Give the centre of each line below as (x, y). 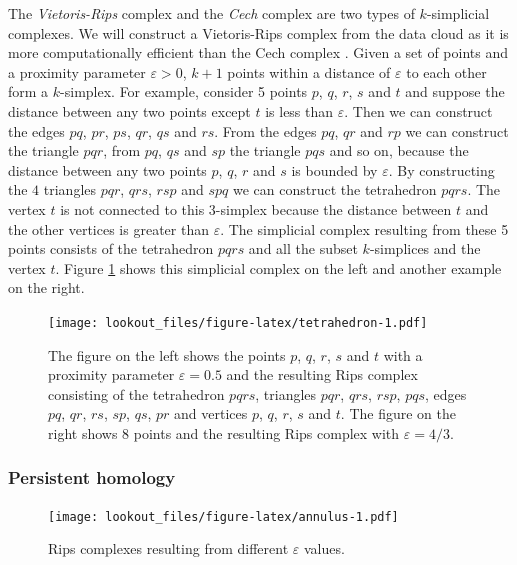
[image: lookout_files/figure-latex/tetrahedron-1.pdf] (238, 322)
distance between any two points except (129, 110)
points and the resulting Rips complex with (266, 432)
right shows (83, 432)
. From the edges (265, 130)
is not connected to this (132, 208)
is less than (299, 110)
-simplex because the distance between (333, 208)
